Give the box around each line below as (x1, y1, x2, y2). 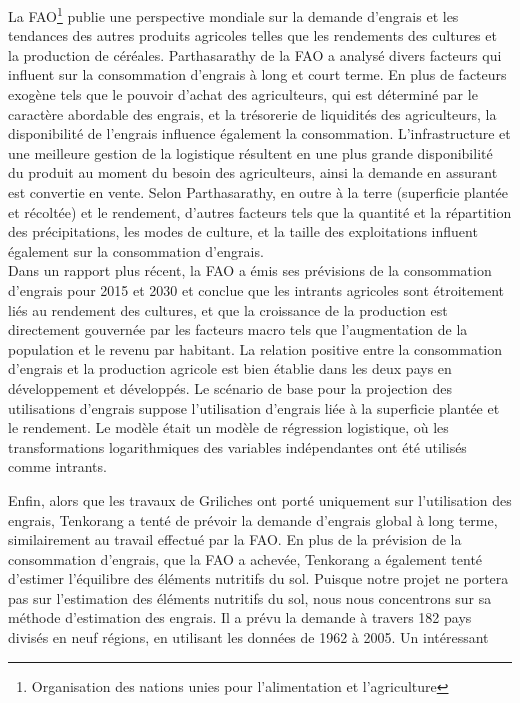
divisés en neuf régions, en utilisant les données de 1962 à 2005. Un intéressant (8, 627, 489, 648)
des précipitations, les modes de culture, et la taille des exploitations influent (8, 221, 478, 242)
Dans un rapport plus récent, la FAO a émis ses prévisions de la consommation (8, 260, 492, 281)
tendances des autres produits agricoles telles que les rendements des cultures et (8, 25, 497, 46)
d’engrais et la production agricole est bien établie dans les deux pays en (8, 358, 452, 379)
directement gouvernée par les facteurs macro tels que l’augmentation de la (8, 319, 468, 340)
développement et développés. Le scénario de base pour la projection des (8, 377, 452, 398)
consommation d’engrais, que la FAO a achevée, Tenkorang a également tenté (8, 548, 483, 569)
